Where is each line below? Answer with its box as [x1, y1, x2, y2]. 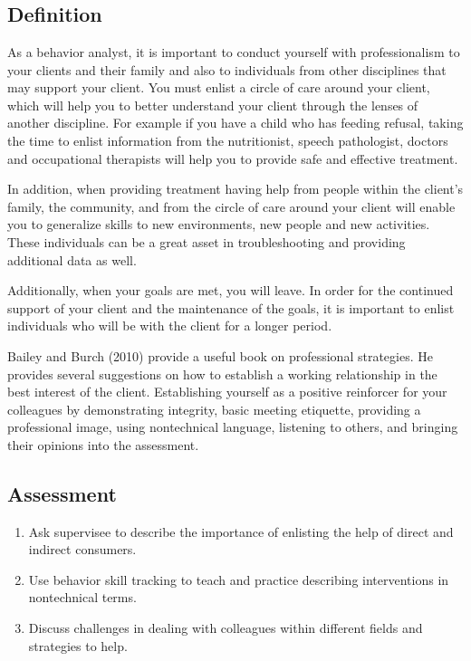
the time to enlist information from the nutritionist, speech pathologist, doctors [7, 130, 448, 149]
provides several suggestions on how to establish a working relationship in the [7, 364, 437, 383]
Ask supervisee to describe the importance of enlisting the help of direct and [28, 522, 454, 541]
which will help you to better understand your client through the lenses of [7, 95, 418, 114]
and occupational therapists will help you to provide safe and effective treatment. [7, 148, 458, 168]
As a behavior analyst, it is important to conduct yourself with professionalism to [7, 43, 460, 61]
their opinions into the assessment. [7, 435, 199, 454]
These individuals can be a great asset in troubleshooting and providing [7, 232, 406, 251]
